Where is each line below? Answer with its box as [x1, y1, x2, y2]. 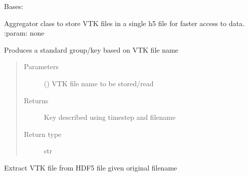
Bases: [4, 1, 24, 11]
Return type [24, 128, 62, 139]
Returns [24, 95, 49, 105]
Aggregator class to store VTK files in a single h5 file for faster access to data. [4, 18, 244, 28]
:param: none [4, 28, 45, 38]
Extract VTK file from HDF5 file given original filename [4, 162, 177, 172]
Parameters [24, 61, 59, 72]
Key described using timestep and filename [44, 112, 176, 122]
